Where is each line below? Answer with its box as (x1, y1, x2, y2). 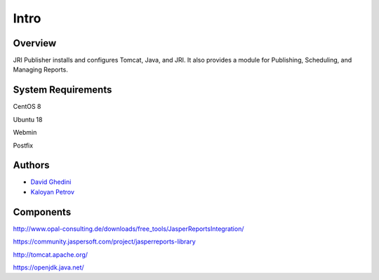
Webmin (13, 128, 37, 137)
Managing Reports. (13, 65, 68, 74)
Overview (13, 37, 57, 49)
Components (13, 206, 72, 218)
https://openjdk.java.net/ (13, 263, 84, 272)
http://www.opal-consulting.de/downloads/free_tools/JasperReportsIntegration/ (13, 225, 244, 233)
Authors (13, 159, 50, 171)
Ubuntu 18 (13, 115, 43, 124)
